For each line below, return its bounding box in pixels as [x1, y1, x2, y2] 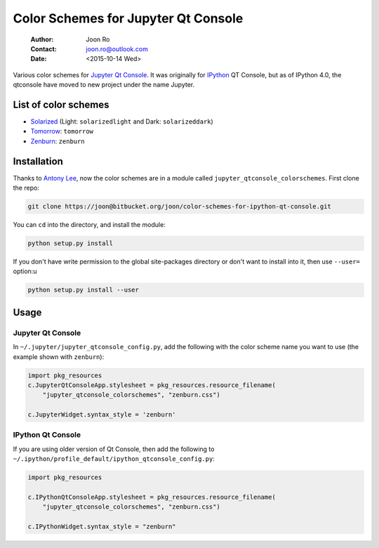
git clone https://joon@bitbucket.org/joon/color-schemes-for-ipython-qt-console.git [27, 202, 331, 211]
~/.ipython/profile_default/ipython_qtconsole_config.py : [13, 455, 215, 463]
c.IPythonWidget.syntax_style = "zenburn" [27, 523, 176, 530]
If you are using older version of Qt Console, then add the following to [13, 445, 215, 453]
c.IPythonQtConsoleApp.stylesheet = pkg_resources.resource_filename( [27, 492, 277, 501]
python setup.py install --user [27, 286, 140, 294]
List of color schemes [13, 98, 109, 110]
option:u [13, 267, 37, 275]
